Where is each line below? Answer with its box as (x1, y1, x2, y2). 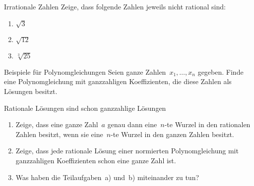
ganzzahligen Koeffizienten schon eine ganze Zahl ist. (15, 155, 176, 166)
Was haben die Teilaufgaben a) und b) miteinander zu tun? (15, 172, 199, 182)
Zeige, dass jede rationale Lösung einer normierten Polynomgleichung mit (15, 145, 239, 156)
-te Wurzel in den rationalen (164, 119, 251, 130)
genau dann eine (107, 119, 157, 130)
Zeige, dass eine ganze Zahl (15, 119, 98, 130)
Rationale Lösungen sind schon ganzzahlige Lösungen (4, 102, 166, 113)
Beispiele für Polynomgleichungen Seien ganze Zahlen (4, 66, 166, 77)
